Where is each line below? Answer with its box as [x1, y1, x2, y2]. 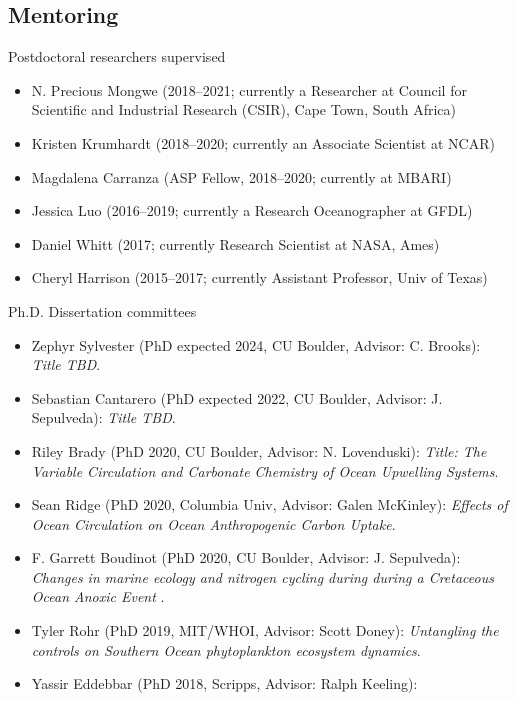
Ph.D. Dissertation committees [8, 300, 197, 321]
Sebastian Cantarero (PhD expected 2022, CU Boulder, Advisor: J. [31, 387, 443, 408]
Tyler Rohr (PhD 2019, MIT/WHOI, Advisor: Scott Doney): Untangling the [31, 620, 499, 641]
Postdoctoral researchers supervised [8, 46, 226, 67]
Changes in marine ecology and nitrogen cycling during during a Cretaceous [31, 566, 494, 587]
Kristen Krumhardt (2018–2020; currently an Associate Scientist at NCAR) [31, 132, 495, 153]
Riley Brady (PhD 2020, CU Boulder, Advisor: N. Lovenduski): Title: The [31, 440, 487, 461]
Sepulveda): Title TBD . [31, 407, 176, 428]
